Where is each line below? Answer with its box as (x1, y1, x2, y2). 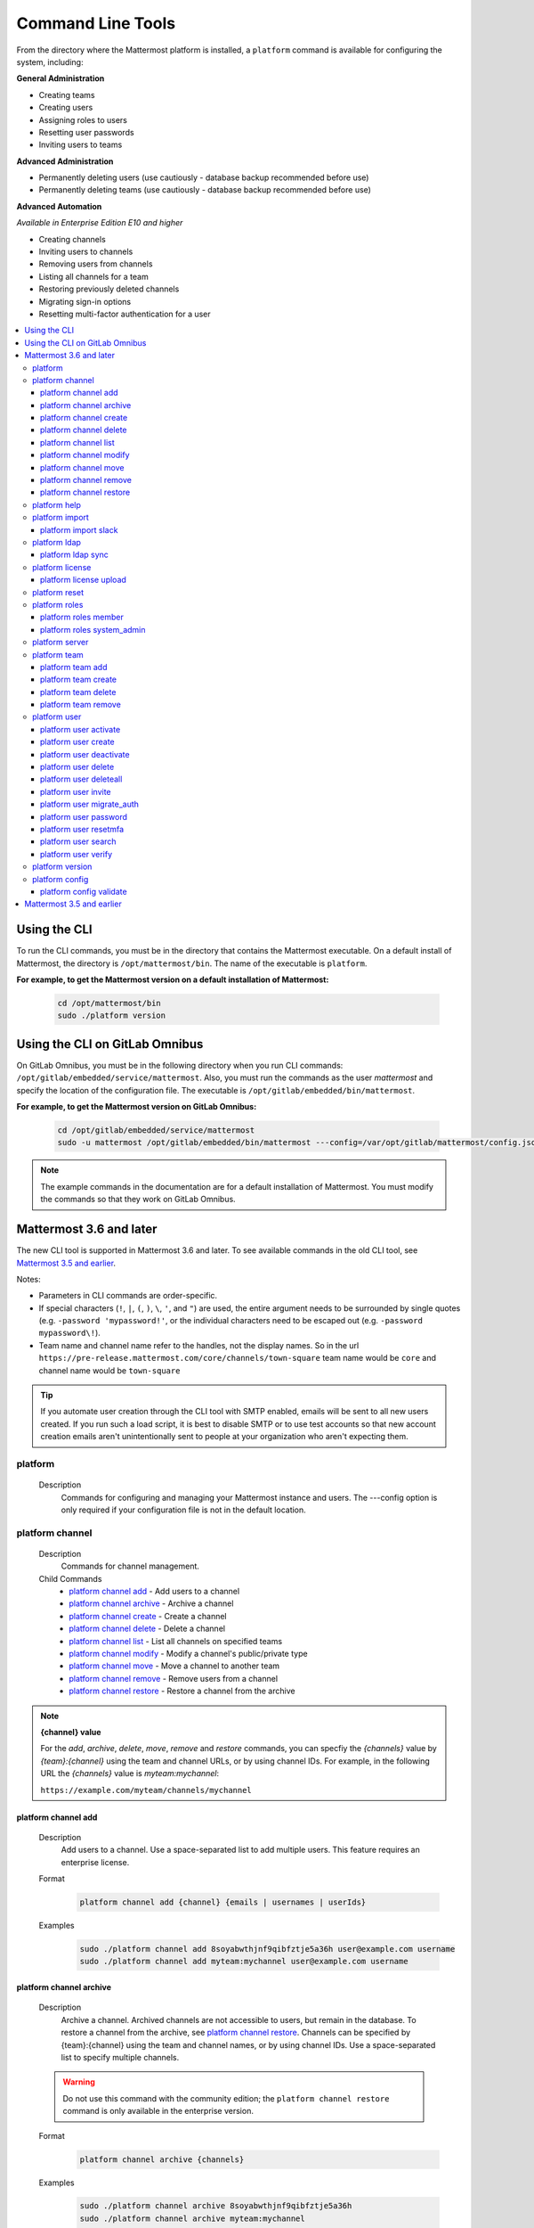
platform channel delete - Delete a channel (69, 1623, 226, 1634)
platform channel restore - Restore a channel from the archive (69, 1685, 295, 1697)
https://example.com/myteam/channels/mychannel (40, 1785, 253, 1795)
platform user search (40, 836, 117, 847)
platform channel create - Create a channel (69, 1610, 227, 1621)
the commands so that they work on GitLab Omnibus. (40, 1194, 236, 1205)
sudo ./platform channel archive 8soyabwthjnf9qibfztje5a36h (79, 2201, 352, 2211)
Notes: (16, 1274, 41, 1284)
